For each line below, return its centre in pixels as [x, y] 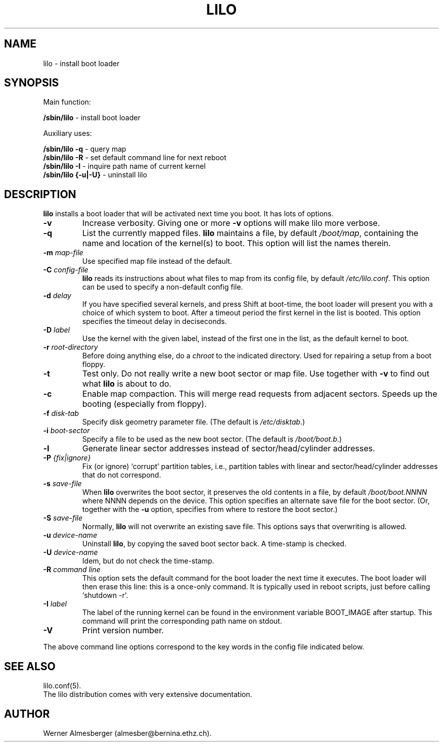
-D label [57, 330]
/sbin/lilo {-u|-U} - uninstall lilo [95, 175]
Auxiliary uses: [68, 133]
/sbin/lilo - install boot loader [92, 118]
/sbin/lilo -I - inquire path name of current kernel [124, 166]
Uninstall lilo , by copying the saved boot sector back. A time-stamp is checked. [214, 544]
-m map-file [63, 253]
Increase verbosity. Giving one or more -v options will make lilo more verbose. [231, 223]
